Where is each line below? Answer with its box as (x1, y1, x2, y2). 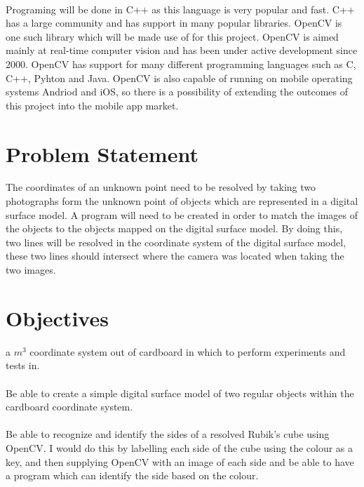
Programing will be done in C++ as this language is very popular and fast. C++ (6, 1, 355, 16)
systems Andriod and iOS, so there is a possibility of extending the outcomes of (6, 84, 348, 99)
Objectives (6, 303, 109, 332)
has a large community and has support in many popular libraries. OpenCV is (6, 15, 342, 30)
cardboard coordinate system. (6, 399, 133, 414)
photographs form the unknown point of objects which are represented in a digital (6, 194, 358, 208)
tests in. (6, 358, 40, 373)
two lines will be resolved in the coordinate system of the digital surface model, (6, 234, 346, 249)
